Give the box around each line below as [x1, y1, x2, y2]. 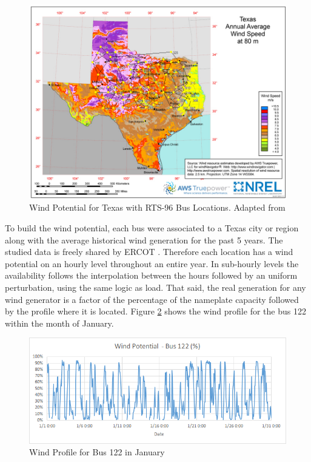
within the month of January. [5, 316, 114, 329]
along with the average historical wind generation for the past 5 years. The [5, 233, 283, 246]
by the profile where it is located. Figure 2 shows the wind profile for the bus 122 [5, 305, 306, 318]
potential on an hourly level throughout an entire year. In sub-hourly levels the [5, 257, 299, 270]
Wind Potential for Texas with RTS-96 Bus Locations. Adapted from [29, 201, 286, 214]
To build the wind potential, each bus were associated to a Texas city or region [5, 222, 299, 234]
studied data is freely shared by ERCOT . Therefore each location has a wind [5, 245, 293, 258]
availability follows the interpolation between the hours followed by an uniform [5, 269, 298, 282]
